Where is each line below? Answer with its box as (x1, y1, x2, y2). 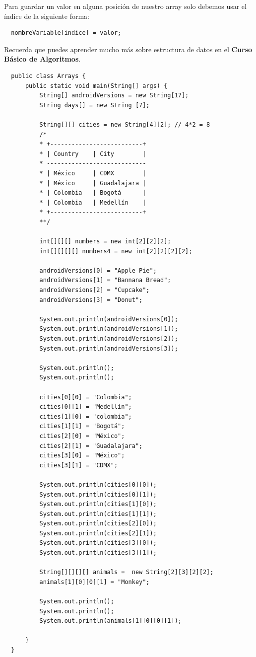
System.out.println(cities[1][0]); (39, 501, 157, 508)
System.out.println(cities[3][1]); (39, 549, 157, 557)
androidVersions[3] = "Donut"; (39, 296, 143, 303)
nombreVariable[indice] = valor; (11, 29, 122, 37)
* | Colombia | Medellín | (39, 199, 146, 206)
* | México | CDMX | (39, 169, 146, 177)
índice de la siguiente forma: (4, 10, 90, 21)
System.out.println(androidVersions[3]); (39, 345, 178, 352)
